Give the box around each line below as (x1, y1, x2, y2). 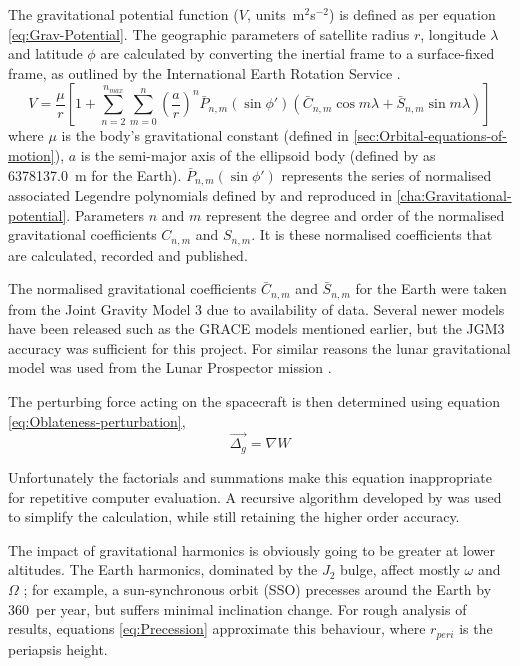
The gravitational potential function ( (8, 4, 239, 24)
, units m (246, 4, 305, 24)
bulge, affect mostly (340, 559, 460, 580)
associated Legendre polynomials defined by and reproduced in (8, 185, 393, 206)
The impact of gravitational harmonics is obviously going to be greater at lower (8, 539, 495, 560)
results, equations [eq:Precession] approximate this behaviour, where (8, 618, 426, 639)
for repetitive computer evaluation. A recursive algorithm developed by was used (8, 486, 502, 507)
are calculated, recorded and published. (8, 244, 248, 265)
